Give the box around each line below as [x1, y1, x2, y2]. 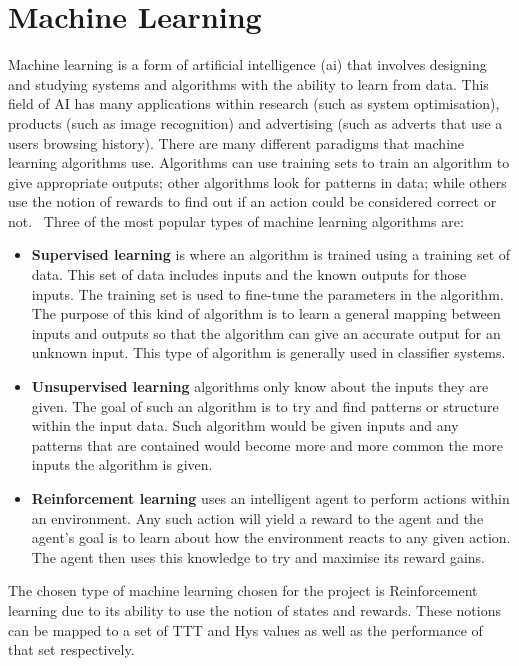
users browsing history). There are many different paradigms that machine [8, 132, 465, 153]
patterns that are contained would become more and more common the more [31, 434, 503, 455]
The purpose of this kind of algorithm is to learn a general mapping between [31, 303, 501, 324]
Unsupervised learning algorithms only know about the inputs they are [31, 376, 489, 397]
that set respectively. [8, 639, 135, 660]
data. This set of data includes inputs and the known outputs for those [31, 264, 467, 285]
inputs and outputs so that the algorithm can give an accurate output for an [31, 322, 501, 343]
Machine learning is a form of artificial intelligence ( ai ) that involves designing [8, 54, 487, 75]
